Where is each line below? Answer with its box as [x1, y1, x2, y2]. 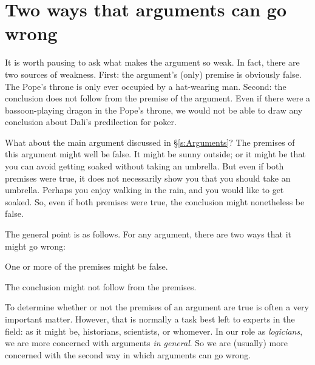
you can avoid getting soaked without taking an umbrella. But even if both [5, 160, 284, 172]
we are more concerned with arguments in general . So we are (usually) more [5, 336, 288, 349]
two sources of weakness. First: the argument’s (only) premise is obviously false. [5, 67, 302, 80]
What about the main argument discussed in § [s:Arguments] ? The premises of [5, 135, 295, 148]
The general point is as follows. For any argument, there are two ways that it [5, 228, 291, 240]
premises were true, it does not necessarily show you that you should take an [5, 171, 291, 184]
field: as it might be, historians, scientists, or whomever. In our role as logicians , [5, 324, 303, 337]
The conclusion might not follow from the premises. [5, 280, 197, 293]
